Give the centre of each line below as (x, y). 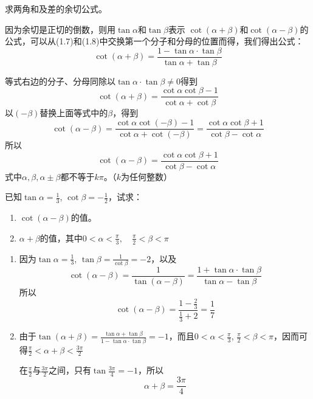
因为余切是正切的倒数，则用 (60, 29)
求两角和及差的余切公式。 (56, 9)
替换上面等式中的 (74, 112)
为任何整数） (146, 176)
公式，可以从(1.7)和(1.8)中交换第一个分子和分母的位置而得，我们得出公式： (154, 41)
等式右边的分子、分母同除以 (60, 81)
